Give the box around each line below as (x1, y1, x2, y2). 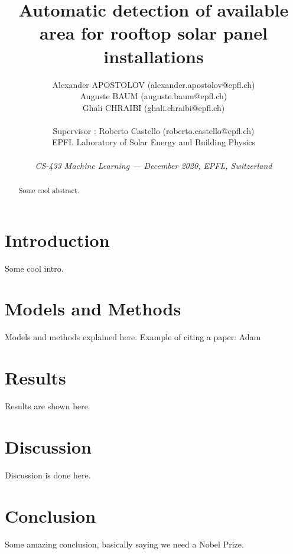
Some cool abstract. (18, 185, 79, 195)
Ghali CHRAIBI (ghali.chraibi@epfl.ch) (82, 101, 225, 113)
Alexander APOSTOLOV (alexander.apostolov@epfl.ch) (52, 78, 255, 90)
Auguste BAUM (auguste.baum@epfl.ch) (80, 90, 227, 102)
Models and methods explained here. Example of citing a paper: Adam (5, 331, 261, 343)
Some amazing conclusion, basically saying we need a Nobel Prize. (5, 537, 244, 550)
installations (103, 44, 204, 68)
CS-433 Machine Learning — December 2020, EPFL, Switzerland (35, 159, 272, 171)
